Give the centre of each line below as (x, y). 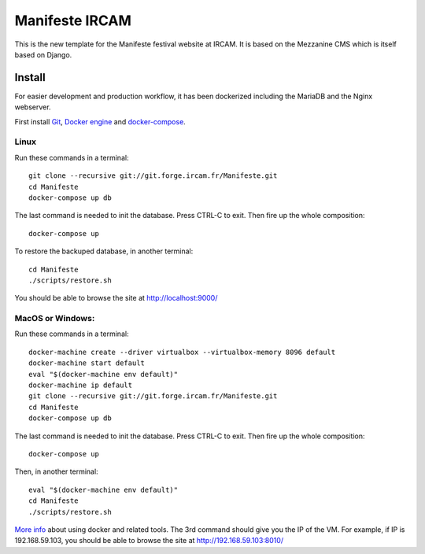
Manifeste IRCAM (73, 20)
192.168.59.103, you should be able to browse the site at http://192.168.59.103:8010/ (149, 541)
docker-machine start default (87, 363)
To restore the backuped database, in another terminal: (104, 251)
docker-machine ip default (81, 385)
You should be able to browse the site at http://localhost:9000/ (116, 298)
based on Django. (43, 54)
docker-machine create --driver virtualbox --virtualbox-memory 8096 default (182, 352)
